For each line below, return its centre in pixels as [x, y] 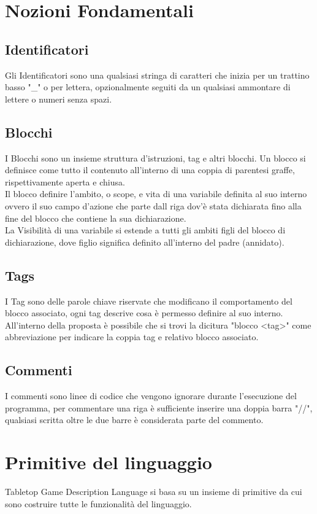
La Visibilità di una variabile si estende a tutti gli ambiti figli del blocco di [145, 230]
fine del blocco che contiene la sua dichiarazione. [96, 218]
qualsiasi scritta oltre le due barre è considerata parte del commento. [134, 420]
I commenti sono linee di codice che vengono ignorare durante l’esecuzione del [151, 396]
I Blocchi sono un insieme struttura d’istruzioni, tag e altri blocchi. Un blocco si [155, 158]
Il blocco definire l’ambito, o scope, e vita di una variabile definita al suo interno [156, 194]
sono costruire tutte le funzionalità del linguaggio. [98, 503]
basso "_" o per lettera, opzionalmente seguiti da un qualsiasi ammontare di [148, 87]
